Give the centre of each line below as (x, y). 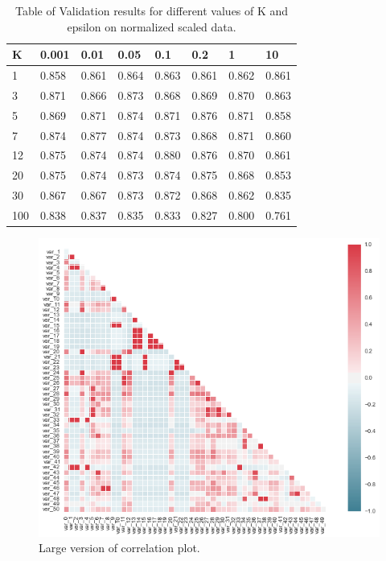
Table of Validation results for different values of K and (152, 10)
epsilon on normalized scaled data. (152, 26)
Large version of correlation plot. (119, 548)
